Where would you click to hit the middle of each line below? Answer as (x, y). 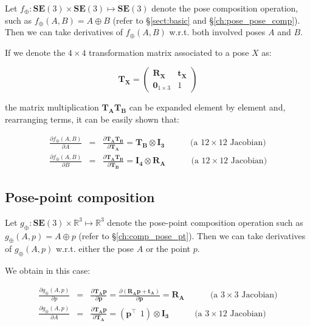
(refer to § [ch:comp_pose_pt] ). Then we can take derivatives (192, 235)
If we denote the (35, 52)
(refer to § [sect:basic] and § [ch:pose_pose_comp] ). (206, 20)
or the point (168, 249)
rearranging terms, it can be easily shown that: (92, 119)
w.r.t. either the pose (95, 249)
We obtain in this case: (48, 270)
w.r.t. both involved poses (217, 32)
